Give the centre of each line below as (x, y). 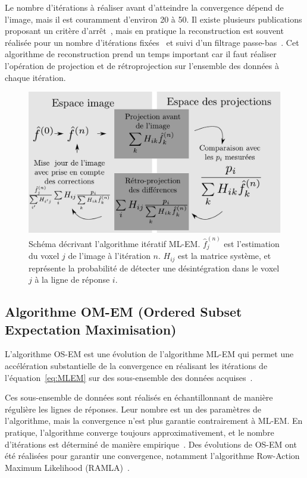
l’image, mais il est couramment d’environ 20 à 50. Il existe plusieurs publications (153, 19)
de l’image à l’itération (109, 256)
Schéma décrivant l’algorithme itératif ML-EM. (115, 243)
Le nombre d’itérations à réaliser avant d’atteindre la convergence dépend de (144, 7)
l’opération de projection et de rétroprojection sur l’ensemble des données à (142, 65)
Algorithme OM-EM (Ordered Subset (123, 312)
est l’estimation (252, 243)
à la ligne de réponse (72, 279)
